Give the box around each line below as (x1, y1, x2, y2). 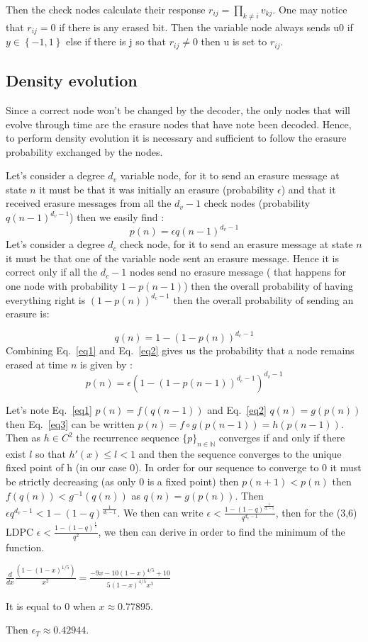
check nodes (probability (203, 196, 311, 210)
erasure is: (6, 306, 50, 321)
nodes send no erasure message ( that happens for (129, 264, 347, 279)
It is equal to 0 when (6, 598, 96, 613)
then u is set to (201, 34, 267, 49)
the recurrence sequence (76, 430, 179, 445)
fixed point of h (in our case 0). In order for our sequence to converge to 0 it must (6, 460, 362, 475)
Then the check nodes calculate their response (6, 2, 206, 16)
